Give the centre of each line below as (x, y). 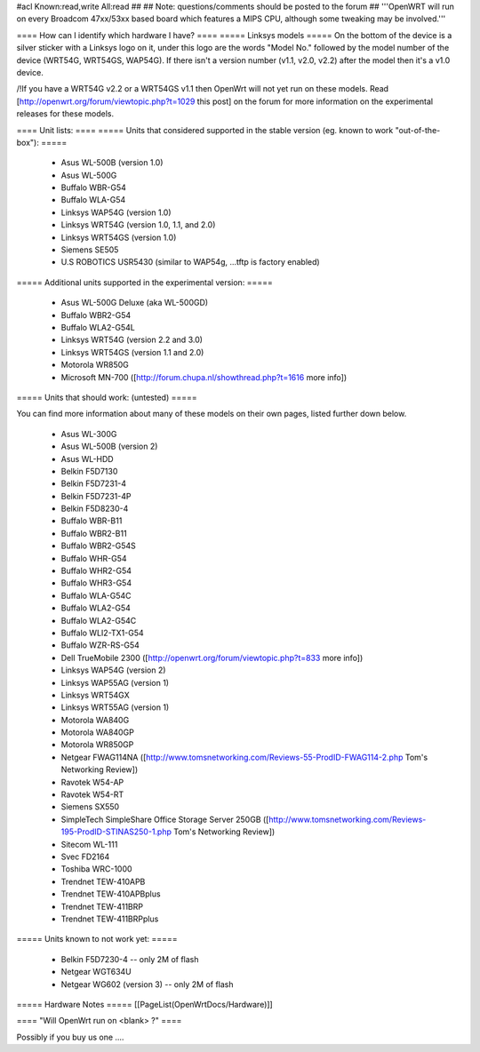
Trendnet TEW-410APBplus (111, 894)
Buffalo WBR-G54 (93, 187)
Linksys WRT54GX (95, 695)
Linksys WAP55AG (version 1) (115, 682)
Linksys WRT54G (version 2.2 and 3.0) (132, 340)
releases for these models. (65, 114)
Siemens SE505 (90, 250)
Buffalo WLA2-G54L (98, 327)
